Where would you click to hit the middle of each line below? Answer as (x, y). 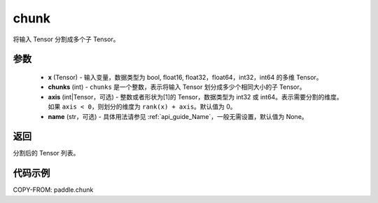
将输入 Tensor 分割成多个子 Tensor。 (66, 39)
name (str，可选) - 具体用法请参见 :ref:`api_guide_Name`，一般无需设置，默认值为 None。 (178, 116)
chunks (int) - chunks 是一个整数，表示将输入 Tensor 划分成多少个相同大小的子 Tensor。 (177, 87)
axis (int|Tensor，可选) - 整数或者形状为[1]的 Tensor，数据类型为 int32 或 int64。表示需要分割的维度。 (195, 97)
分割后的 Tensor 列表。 (46, 153)
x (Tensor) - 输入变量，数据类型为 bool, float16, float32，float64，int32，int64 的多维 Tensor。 (185, 77)
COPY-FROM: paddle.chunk (53, 190)
